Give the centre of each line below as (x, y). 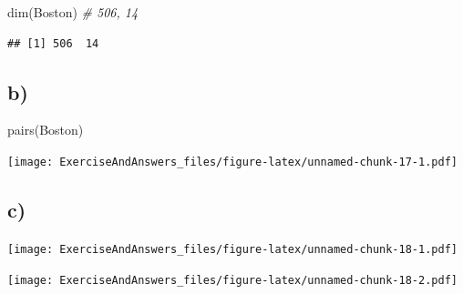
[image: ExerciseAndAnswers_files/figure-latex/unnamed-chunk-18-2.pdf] (232, 280)
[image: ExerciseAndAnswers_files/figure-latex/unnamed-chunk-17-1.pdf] (232, 162)
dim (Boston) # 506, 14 (73, 12)
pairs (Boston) (46, 130)
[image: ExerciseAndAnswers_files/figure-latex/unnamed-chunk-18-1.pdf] (232, 249)
